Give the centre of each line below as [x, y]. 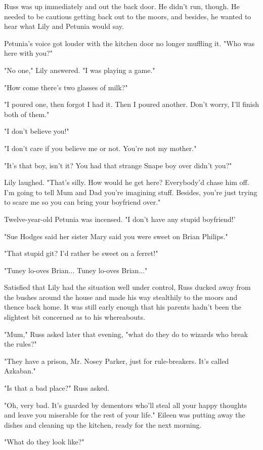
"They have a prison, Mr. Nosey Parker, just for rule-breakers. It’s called [117, 361]
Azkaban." [20, 371]
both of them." [27, 114]
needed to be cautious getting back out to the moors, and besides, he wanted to [128, 16]
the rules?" [20, 344]
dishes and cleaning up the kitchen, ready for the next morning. [103, 424]
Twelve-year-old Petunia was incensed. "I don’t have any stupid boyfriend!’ [120, 219]
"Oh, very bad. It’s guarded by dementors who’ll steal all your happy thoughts [126, 405]
